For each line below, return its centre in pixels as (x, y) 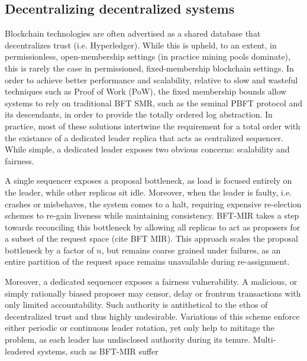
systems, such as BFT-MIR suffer (98, 351)
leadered (20, 351)
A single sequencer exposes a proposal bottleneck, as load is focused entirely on (148, 180)
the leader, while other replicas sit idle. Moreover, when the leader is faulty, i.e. (148, 192)
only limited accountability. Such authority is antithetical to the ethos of (136, 305)
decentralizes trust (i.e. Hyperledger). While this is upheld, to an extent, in (141, 45)
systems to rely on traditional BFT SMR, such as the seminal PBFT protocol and (154, 103)
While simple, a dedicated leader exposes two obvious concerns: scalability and (147, 149)
